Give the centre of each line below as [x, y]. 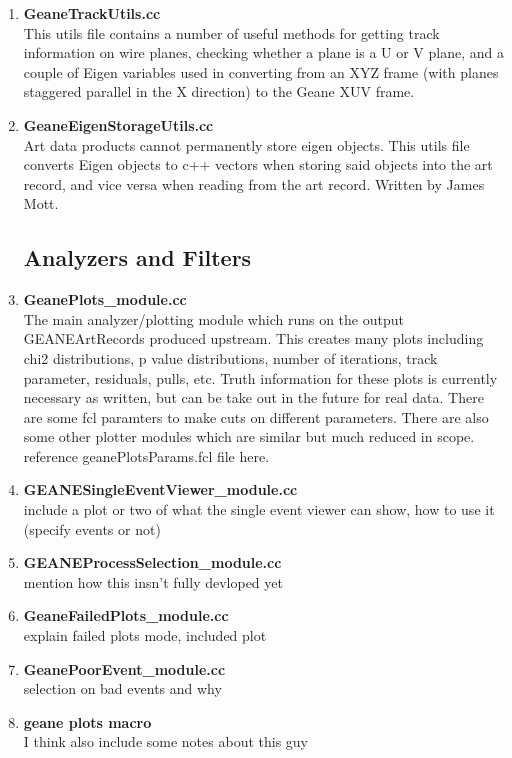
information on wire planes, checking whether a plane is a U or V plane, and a [263, 52]
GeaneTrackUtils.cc [92, 13]
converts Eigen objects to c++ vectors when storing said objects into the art [258, 164]
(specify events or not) [92, 528]
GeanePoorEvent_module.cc [124, 668]
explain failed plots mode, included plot [145, 635]
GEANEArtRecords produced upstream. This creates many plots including [253, 338]
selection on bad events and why [122, 688]
